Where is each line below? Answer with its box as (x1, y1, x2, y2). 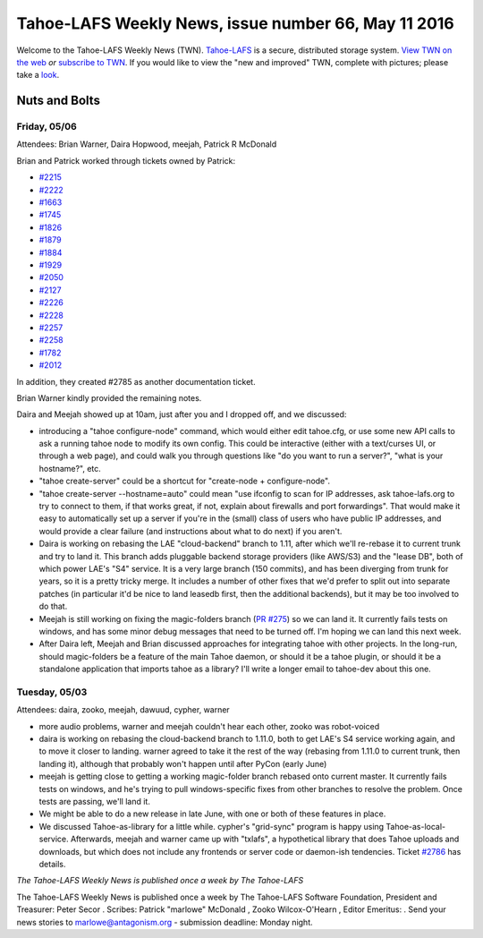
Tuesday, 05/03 (16, 686, 88, 698)
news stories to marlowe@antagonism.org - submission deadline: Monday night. (16, 917, 313, 927)
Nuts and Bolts (16, 93, 100, 108)
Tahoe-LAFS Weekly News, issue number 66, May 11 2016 (16, 13, 455, 33)
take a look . (16, 70, 60, 81)
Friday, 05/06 (16, 121, 78, 133)
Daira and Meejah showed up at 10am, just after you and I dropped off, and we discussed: (16, 409, 347, 420)
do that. (38, 601, 68, 612)
